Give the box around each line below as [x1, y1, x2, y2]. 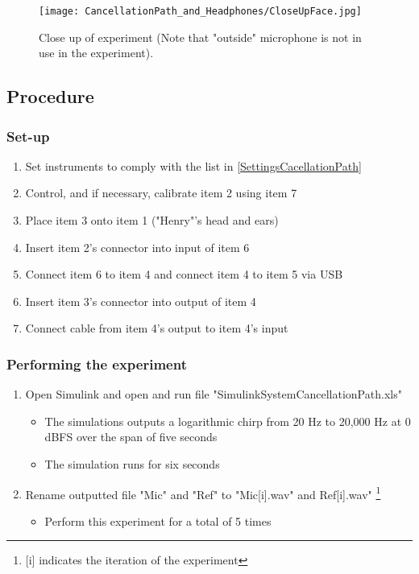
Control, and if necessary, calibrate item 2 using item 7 [25, 184, 297, 201]
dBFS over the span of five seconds [44, 428, 218, 445]
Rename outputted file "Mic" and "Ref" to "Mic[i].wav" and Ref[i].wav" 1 [25, 483, 381, 502]
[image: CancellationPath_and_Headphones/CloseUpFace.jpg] [39, 6, 362, 17]
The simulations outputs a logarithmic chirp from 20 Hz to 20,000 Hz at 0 [44, 412, 411, 429]
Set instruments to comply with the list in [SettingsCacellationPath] [25, 157, 362, 174]
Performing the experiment [6, 353, 187, 374]
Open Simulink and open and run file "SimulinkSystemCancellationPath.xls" [25, 386, 402, 403]
